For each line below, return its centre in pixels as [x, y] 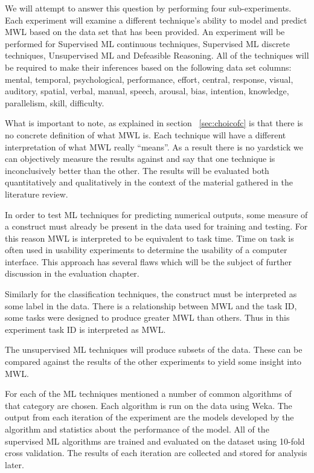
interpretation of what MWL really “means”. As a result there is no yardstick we [154, 146]
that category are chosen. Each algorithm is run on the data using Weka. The [149, 405]
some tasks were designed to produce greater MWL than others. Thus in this [147, 317]
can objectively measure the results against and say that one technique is [140, 159]
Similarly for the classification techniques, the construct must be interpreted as [151, 294]
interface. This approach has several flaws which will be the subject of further [149, 261]
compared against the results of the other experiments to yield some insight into [153, 362]
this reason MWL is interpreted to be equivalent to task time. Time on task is [149, 238]
